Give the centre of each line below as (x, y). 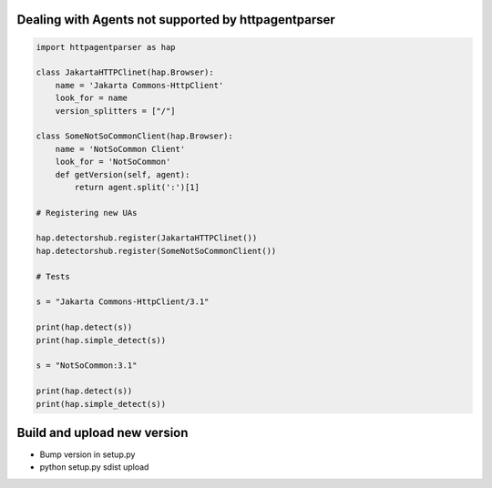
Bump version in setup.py (87, 454)
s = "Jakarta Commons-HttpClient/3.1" (123, 302)
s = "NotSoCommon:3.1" (87, 366)
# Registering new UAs (87, 213)
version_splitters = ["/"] (116, 111)
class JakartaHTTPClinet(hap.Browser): (125, 72)
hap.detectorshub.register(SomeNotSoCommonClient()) (156, 251)
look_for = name (91, 98)
